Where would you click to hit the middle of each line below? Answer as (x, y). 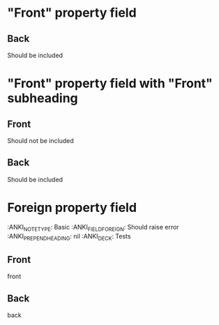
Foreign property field (72, 208)
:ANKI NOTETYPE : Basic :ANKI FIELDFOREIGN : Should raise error (93, 228)
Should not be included (41, 141)
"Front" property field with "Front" (110, 83)
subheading (43, 98)
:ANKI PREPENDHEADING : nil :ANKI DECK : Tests (69, 237)
